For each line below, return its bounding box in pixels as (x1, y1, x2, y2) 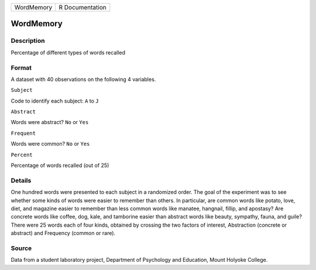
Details (11, 176, 32, 184)
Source (11, 244, 32, 252)
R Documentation (59, 4, 107, 11)
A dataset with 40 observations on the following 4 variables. (11, 76, 156, 83)
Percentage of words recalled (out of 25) (11, 162, 109, 169)
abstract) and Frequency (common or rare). (11, 230, 116, 237)
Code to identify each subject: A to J (11, 97, 99, 104)
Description (11, 37, 45, 45)
